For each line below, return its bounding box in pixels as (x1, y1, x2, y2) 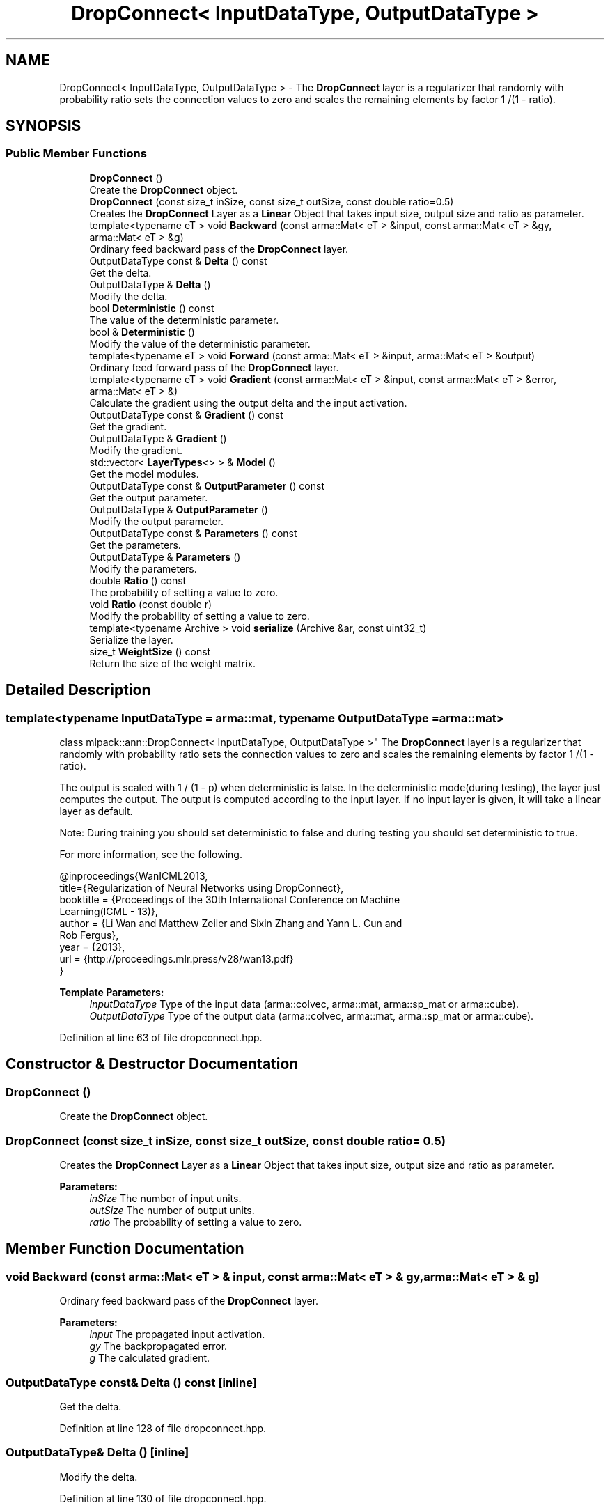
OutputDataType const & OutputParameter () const (89, 479, 325, 492)
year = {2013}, (59, 941, 125, 954)
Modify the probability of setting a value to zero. (89, 609, 310, 622)
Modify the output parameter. (89, 515, 224, 527)
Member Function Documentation (6, 1240, 244, 1258)
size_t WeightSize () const (89, 645, 211, 657)
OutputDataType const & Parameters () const (89, 527, 297, 539)
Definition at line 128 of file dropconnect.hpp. (59, 1422, 267, 1434)
